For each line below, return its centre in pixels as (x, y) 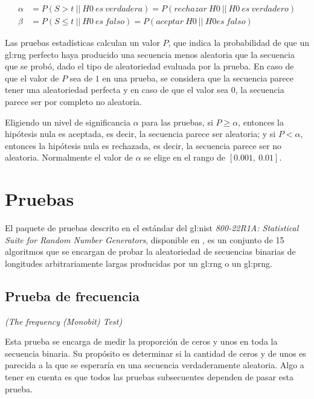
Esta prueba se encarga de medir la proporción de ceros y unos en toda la (141, 341)
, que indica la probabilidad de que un (239, 43)
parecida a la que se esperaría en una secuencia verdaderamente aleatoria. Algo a (155, 365)
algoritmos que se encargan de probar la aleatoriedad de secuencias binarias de (150, 251)
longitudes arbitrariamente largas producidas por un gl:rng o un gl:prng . (139, 263)
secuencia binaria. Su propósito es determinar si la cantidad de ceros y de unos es (155, 353)
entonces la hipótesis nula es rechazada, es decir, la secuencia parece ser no (143, 145)
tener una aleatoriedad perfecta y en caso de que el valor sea (117, 90)
